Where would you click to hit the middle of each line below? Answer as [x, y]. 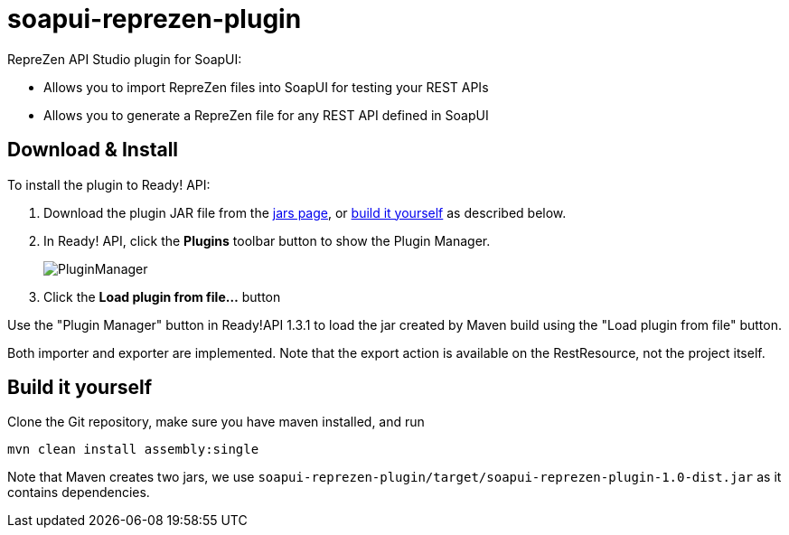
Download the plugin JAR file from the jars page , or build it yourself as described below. [305, 212]
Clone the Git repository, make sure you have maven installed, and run [216, 422]
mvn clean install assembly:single [133, 450]
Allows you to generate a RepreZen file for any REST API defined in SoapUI [266, 115]
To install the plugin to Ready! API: [109, 184]
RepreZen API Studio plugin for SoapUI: [125, 59]
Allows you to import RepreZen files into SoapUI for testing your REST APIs [266, 87]
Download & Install [93, 150]
